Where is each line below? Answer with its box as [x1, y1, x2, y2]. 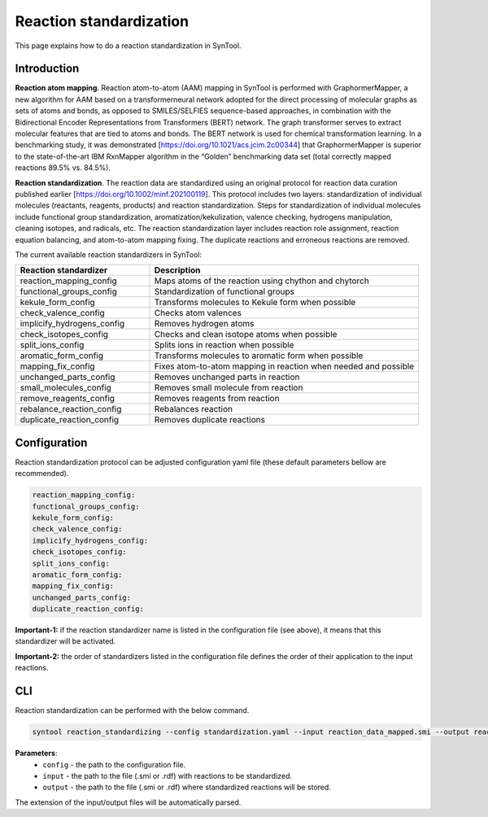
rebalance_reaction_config [20, 404, 122, 415]
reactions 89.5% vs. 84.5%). [15, 163, 111, 173]
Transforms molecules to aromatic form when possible [154, 350, 364, 361]
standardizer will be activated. [15, 636, 116, 646]
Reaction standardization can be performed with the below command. [15, 706, 250, 715]
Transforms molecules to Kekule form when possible [154, 297, 356, 308]
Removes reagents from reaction [154, 393, 280, 404]
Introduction [15, 62, 80, 76]
